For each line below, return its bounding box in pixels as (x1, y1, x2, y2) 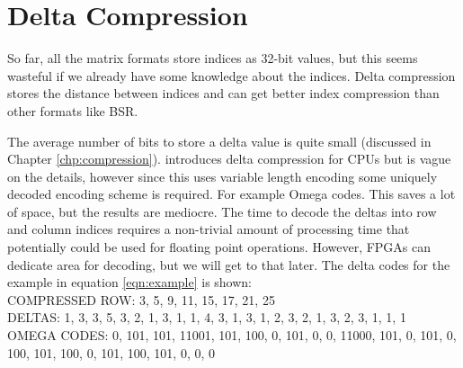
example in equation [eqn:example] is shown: (7, 273, 253, 292)
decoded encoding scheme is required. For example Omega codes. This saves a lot (7, 184, 456, 203)
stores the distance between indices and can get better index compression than (7, 84, 440, 103)
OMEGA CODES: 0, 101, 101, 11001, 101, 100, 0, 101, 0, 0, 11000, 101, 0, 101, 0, (7, 326, 457, 345)
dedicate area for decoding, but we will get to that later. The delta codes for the (7, 255, 450, 274)
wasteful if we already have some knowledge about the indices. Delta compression (7, 66, 456, 85)
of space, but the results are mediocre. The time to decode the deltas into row (7, 202, 437, 220)
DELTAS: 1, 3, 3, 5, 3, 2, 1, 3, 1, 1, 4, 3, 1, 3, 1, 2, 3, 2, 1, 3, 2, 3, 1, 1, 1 (7, 308, 406, 327)
